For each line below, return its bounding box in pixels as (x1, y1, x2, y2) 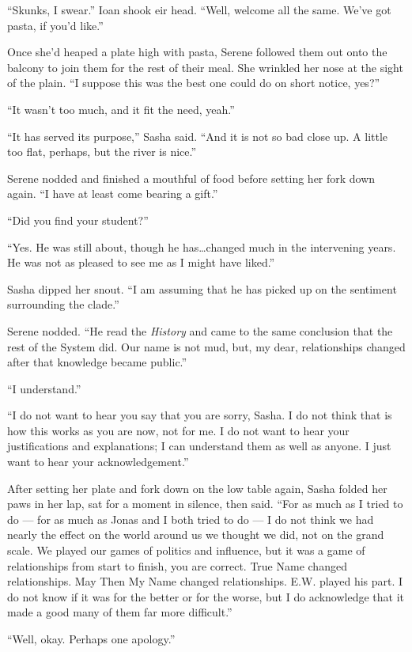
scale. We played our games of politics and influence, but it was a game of (7, 542, 365, 559)
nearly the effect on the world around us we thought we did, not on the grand (7, 526, 384, 543)
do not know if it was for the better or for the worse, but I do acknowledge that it (7, 588, 404, 605)
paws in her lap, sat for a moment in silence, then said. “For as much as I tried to (7, 495, 403, 512)
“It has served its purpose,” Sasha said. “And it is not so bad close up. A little (7, 127, 388, 144)
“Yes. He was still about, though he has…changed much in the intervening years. (7, 238, 396, 255)
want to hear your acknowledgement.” (7, 453, 189, 470)
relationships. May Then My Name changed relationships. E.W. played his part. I (7, 573, 403, 589)
